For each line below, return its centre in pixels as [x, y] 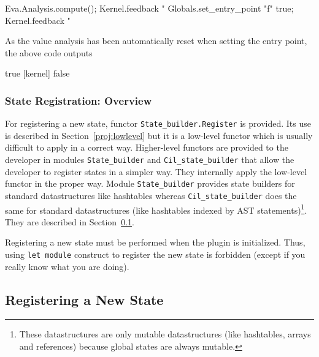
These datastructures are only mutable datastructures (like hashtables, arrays [165, 334]
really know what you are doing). [67, 266]
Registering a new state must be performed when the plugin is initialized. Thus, [155, 242]
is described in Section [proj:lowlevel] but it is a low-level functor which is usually [159, 135]
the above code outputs [49, 52]
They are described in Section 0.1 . [70, 221]
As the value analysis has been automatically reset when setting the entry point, [156, 41]
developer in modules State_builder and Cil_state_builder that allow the [150, 160]
